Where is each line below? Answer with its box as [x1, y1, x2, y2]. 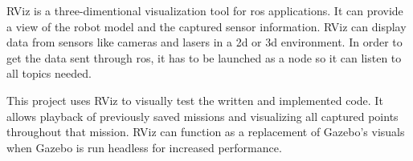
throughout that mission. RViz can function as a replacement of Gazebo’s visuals [6, 123, 405, 140]
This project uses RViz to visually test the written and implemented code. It [6, 91, 383, 108]
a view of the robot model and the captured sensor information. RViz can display [6, 18, 407, 34]
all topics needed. [6, 65, 92, 82]
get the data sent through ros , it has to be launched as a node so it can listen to [6, 49, 402, 66]
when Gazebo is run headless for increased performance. [6, 139, 282, 155]
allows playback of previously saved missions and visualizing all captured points [6, 107, 399, 124]
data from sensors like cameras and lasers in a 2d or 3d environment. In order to [6, 34, 403, 50]
